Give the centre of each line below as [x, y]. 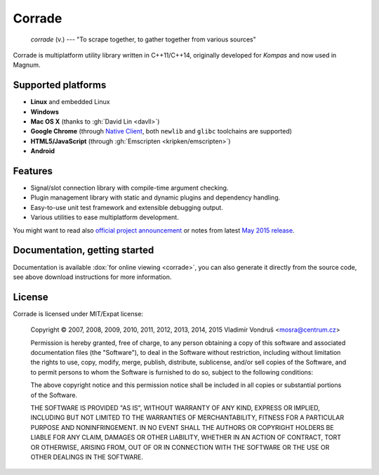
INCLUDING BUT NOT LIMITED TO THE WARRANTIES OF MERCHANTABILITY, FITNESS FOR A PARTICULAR [187, 417]
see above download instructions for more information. [92, 277]
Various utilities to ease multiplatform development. [105, 217]
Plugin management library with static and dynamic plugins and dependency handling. [155, 197]
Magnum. [27, 65]
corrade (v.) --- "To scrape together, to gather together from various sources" [143, 39]
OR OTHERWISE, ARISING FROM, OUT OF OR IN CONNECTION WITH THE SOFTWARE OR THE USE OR [180, 447]
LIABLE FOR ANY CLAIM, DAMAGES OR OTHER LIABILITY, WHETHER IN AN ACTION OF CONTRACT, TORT [186, 437]
